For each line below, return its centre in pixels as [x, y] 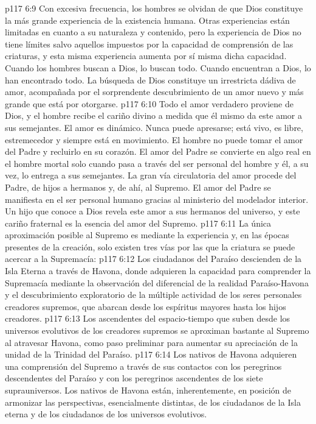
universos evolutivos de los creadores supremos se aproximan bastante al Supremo [157, 330]
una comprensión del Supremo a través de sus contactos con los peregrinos [143, 366]
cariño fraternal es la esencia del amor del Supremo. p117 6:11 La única [138, 223]
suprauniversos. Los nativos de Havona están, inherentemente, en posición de [148, 390]
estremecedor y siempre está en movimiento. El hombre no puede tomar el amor [154, 139]
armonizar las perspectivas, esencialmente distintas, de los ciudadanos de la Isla [153, 402]
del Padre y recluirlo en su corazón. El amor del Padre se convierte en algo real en [158, 151]
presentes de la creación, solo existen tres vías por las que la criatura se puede [150, 246]
